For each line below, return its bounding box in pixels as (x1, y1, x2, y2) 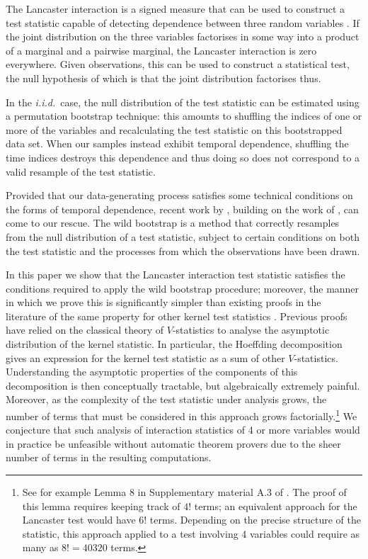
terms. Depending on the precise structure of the (149, 512, 361, 527)
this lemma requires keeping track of (22, 498, 180, 513)
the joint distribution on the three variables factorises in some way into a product (6, 29, 360, 44)
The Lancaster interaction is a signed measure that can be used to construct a (6, 1, 345, 16)
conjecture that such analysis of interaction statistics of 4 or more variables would (6, 422, 360, 437)
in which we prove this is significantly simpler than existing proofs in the (6, 295, 321, 310)
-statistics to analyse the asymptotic (172, 322, 330, 337)
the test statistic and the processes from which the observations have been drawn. (6, 243, 360, 258)
